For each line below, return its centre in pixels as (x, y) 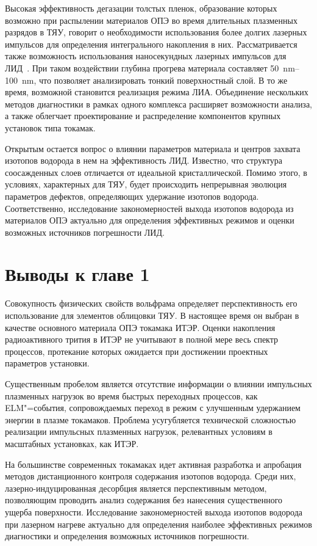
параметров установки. (47, 363)
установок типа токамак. (50, 127)
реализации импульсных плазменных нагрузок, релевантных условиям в (139, 431)
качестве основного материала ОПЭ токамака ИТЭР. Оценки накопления (140, 327)
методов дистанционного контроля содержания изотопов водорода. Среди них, (151, 476)
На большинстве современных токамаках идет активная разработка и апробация (153, 464)
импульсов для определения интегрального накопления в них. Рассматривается (151, 44)
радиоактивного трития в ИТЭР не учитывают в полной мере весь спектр (142, 339)
